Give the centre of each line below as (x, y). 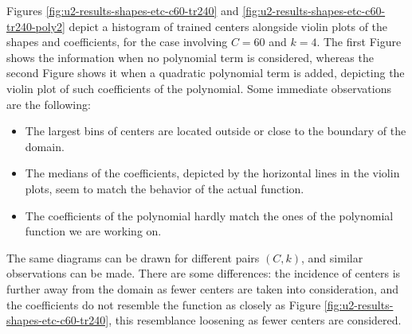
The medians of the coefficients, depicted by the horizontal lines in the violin (212, 173)
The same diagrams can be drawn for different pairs (133, 257)
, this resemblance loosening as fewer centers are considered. (255, 320)
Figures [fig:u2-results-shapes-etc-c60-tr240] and (123, 10)
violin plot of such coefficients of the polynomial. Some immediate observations (199, 88)
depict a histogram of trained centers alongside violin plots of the (228, 26)
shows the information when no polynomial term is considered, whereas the (190, 57)
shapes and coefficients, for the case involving (117, 42)
